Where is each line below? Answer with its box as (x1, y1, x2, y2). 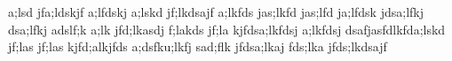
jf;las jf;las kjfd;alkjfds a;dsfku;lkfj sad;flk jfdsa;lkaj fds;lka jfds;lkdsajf (8, 37, 387, 56)
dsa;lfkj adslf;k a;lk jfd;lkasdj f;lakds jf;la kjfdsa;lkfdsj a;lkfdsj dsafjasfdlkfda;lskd (8, 19, 446, 38)
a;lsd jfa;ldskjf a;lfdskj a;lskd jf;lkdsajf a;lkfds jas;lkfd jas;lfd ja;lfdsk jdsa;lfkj (8, 3, 424, 20)
